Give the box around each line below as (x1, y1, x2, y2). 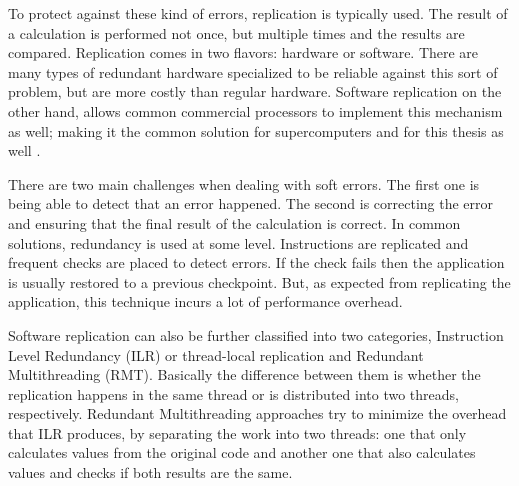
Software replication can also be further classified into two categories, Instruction (8, 324, 504, 345)
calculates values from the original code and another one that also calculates (8, 442, 476, 463)
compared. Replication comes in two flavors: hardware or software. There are (8, 42, 479, 63)
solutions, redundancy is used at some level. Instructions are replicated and (8, 232, 469, 253)
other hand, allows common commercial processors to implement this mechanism (8, 100, 503, 121)
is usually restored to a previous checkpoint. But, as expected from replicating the (8, 271, 511, 292)
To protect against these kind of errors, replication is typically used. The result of (8, 3, 508, 23)
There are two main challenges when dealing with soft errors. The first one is (8, 173, 480, 194)
